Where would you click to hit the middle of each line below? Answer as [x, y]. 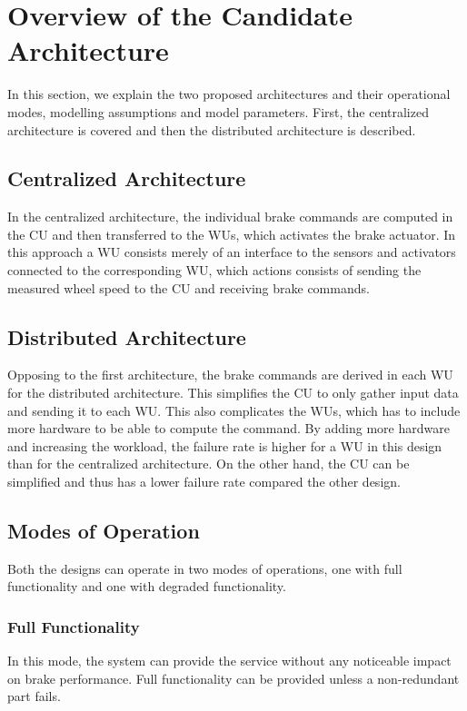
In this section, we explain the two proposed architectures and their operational [229, 94]
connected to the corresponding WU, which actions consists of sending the [214, 270]
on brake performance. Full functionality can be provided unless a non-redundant [233, 678]
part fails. [34, 696]
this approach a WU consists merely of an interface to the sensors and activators [232, 252]
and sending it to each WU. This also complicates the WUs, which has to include [234, 410]
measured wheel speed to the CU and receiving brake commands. [189, 287]
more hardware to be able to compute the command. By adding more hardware [229, 428]
